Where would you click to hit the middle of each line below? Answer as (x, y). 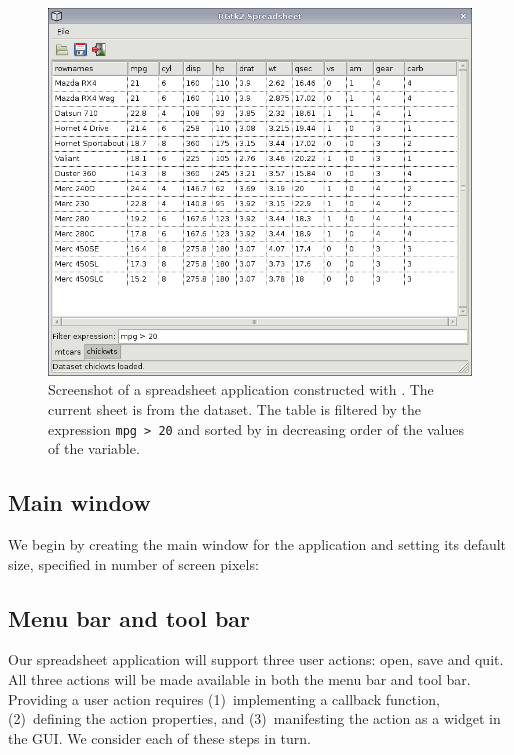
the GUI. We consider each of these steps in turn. (160, 737)
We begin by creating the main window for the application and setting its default (257, 544)
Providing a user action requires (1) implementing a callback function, (224, 698)
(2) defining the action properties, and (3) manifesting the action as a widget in (254, 718)
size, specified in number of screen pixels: (133, 563)
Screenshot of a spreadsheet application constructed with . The (241, 389)
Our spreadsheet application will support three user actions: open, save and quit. (256, 659)
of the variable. (94, 448)
